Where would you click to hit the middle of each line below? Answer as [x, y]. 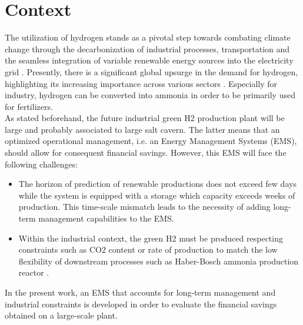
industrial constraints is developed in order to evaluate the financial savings [141, 304]
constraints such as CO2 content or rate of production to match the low [148, 249]
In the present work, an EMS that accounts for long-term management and [140, 292]
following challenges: [41, 164]
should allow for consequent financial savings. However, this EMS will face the [146, 153]
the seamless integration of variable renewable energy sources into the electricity [149, 60]
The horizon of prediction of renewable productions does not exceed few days [157, 184]
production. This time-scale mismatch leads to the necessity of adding [144, 207]
